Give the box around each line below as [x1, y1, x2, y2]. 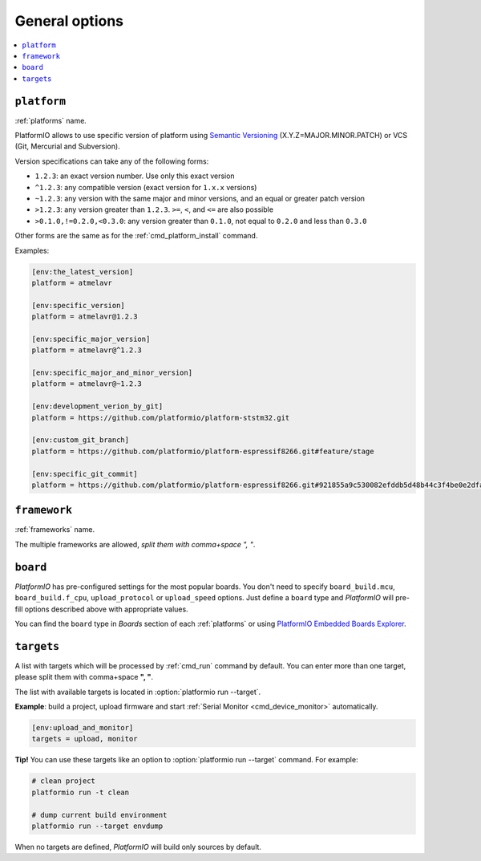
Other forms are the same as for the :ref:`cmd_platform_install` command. [14, 231, 258, 241]
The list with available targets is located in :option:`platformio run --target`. [14, 687, 261, 697]
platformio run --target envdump [31, 821, 164, 831]
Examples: [14, 246, 50, 255]
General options [14, 12, 124, 30]
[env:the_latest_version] [31, 267, 134, 276]
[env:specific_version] [31, 301, 126, 310]
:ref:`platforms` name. [14, 116, 87, 125]
